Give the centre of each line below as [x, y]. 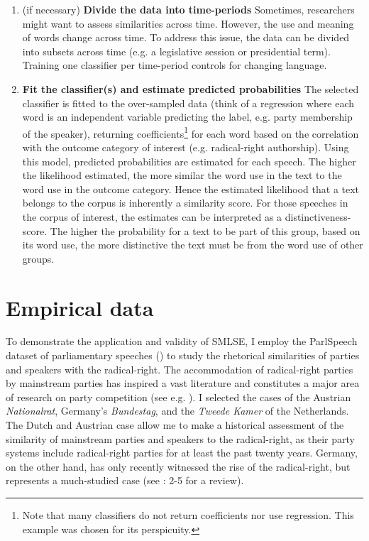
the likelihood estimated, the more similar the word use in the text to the [182, 175]
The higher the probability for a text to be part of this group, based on [205, 230]
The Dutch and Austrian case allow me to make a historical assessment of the [175, 425]
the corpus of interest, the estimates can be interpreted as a [152, 216]
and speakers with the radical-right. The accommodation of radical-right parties [180, 369]
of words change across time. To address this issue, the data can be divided [186, 37]
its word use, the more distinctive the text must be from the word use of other [193, 245]
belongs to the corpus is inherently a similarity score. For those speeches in [185, 203]
